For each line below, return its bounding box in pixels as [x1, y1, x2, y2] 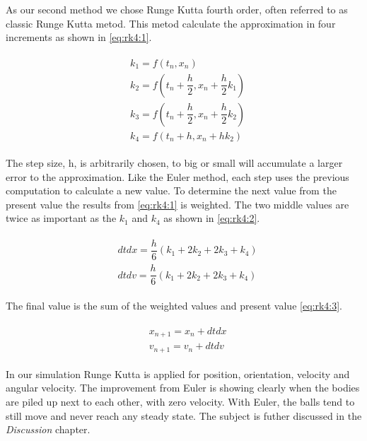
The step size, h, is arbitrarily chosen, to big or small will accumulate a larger [6, 155, 343, 170]
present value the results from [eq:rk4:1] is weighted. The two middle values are [6, 196, 349, 211]
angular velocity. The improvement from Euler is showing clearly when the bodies [6, 380, 360, 395]
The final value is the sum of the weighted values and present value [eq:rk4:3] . [6, 298, 342, 313]
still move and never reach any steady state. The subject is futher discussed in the [6, 408, 362, 423]
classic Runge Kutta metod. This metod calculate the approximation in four [6, 16, 336, 30]
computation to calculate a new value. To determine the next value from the [6, 183, 337, 198]
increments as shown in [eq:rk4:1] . [6, 30, 152, 45]
